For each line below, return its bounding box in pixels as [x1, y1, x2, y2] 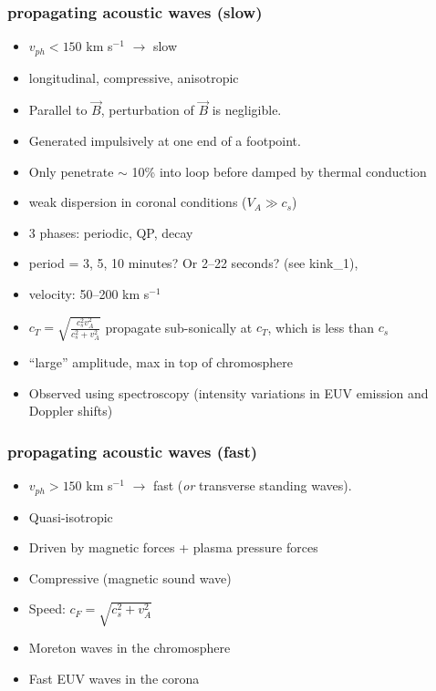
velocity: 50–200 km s [28, 284, 150, 304]
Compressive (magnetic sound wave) [28, 568, 232, 587]
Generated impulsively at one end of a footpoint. [28, 131, 301, 150]
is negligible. [212, 100, 282, 119]
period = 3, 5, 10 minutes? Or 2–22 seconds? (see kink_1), [28, 253, 358, 273]
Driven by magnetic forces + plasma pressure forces [28, 538, 318, 557]
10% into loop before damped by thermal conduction [131, 161, 427, 180]
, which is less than [267, 317, 374, 336]
